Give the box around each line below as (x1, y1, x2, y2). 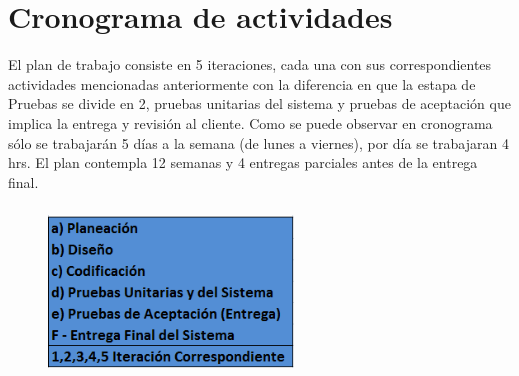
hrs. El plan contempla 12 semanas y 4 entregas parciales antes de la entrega (8, 152, 478, 173)
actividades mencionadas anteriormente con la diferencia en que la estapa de (8, 73, 476, 94)
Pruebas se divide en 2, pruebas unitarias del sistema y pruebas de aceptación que (8, 93, 511, 114)
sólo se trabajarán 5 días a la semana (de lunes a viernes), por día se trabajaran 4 (8, 132, 509, 153)
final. (8, 171, 39, 192)
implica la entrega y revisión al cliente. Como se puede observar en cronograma (8, 112, 493, 133)
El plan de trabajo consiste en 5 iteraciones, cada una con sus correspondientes (8, 54, 492, 75)
